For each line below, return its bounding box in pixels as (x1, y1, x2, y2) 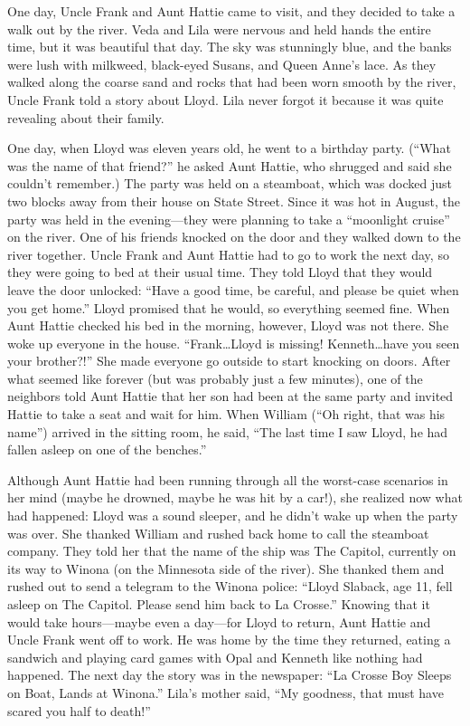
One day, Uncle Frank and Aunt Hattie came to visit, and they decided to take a (7, 2, 456, 20)
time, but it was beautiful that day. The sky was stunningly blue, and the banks (7, 37, 452, 56)
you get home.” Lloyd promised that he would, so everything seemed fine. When (7, 298, 450, 317)
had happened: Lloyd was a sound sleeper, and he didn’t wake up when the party (7, 506, 458, 525)
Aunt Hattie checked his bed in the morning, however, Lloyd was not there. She (7, 316, 449, 335)
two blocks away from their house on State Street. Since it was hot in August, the (7, 191, 460, 210)
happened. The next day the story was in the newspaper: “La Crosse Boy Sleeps (7, 665, 452, 684)
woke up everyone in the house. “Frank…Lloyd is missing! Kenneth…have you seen (7, 333, 460, 352)
